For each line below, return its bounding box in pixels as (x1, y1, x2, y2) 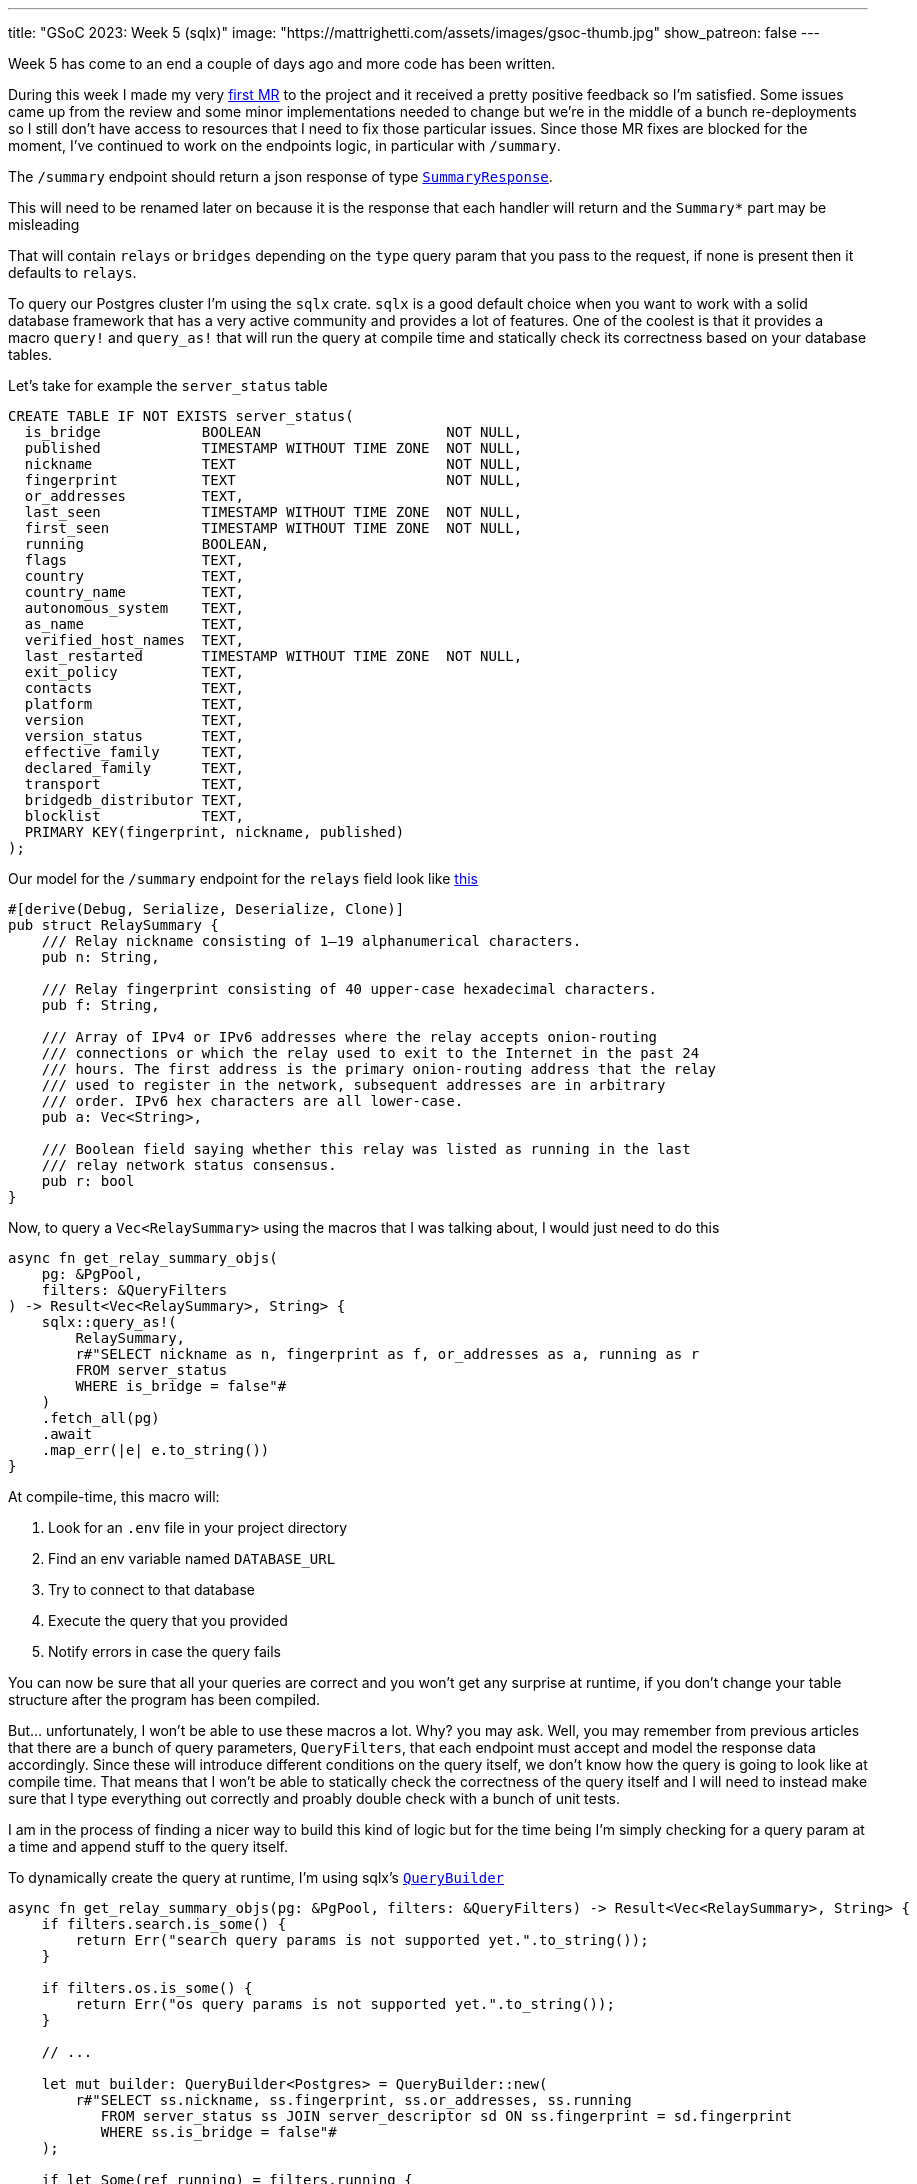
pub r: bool (41, 1173, 135, 1189)
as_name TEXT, (24, 616, 245, 632)
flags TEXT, (24, 552, 245, 568)
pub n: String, (41, 949, 160, 965)
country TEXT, (24, 568, 245, 584)
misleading (8, 216, 80, 233)
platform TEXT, (24, 696, 245, 712)
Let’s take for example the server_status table (8, 377, 328, 394)
